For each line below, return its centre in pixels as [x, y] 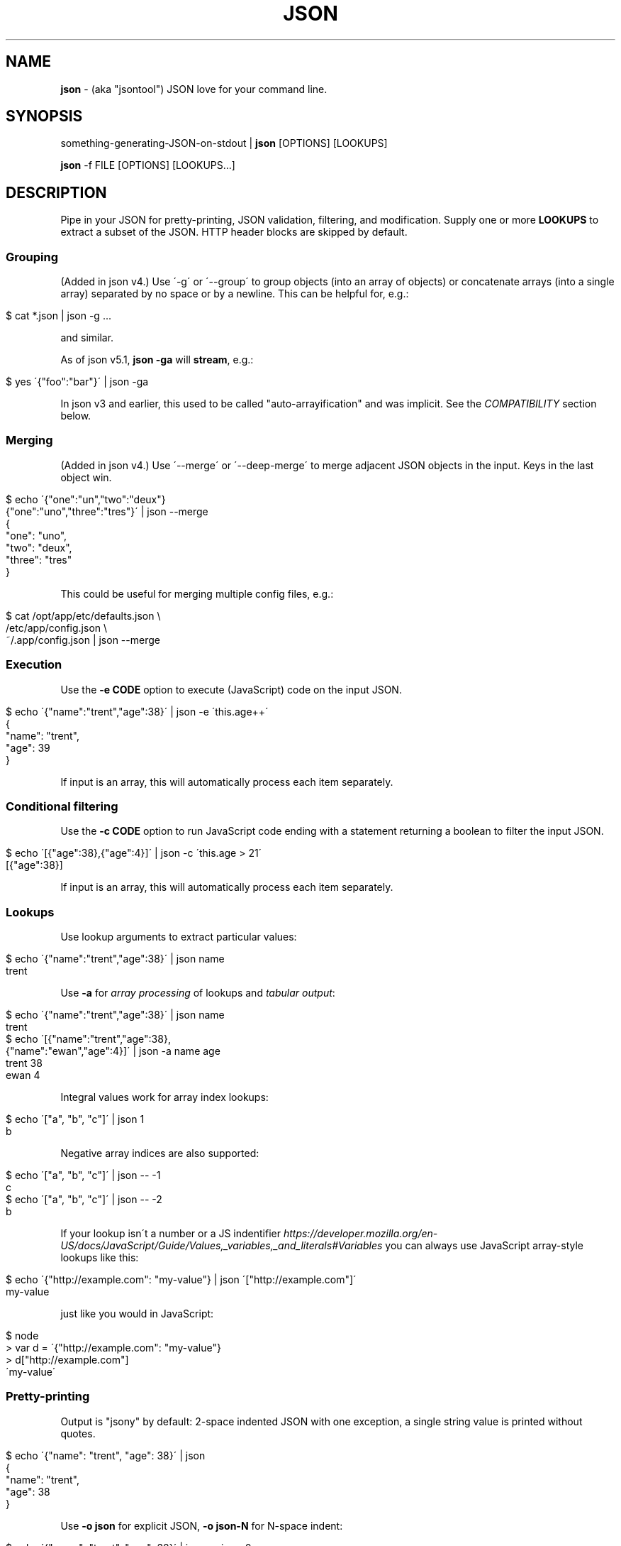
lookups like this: [100, 1258]
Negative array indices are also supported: [160, 1153]
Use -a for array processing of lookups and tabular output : [198, 993]
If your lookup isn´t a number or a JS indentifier [170, 1234]
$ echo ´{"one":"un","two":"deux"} [86, 499]
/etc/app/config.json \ [57, 627]
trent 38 [24, 1063]
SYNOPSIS [44, 116]
